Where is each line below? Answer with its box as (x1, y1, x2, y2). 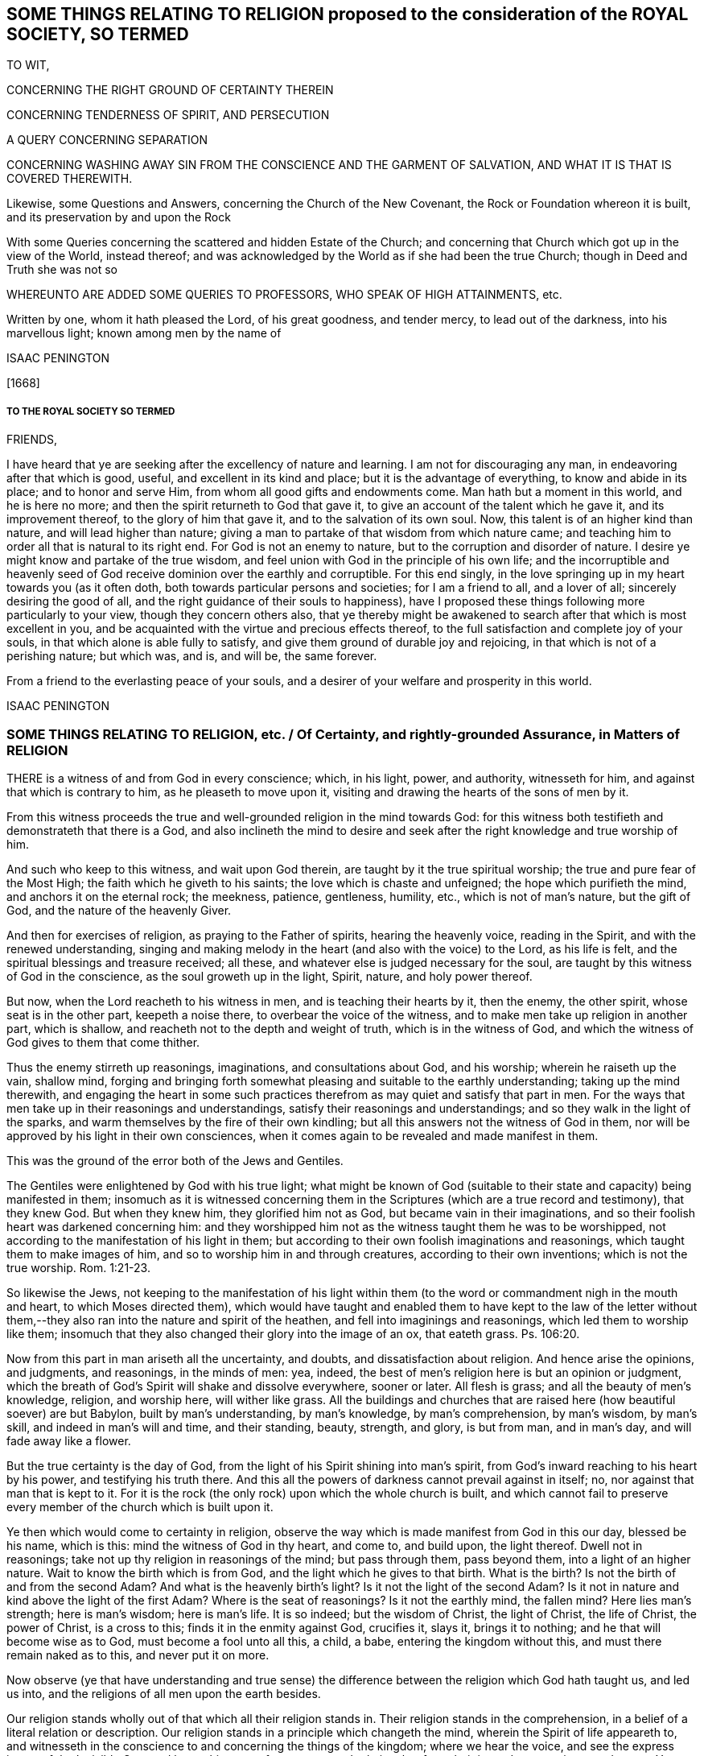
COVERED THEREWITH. (6, 171, 133, 186)
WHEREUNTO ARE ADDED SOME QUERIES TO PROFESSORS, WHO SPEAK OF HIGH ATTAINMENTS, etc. (6, 287, 562, 302)
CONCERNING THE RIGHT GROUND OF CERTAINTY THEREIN (6, 83, 334, 97)
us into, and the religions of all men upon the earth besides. (6, 1686, 321, 1700)
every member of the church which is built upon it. (6, 1499, 274, 1514)
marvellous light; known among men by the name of (6, 326, 282, 341)
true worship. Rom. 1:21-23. (6, 1260, 150, 1275)
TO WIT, (6, 58, 50, 72)
